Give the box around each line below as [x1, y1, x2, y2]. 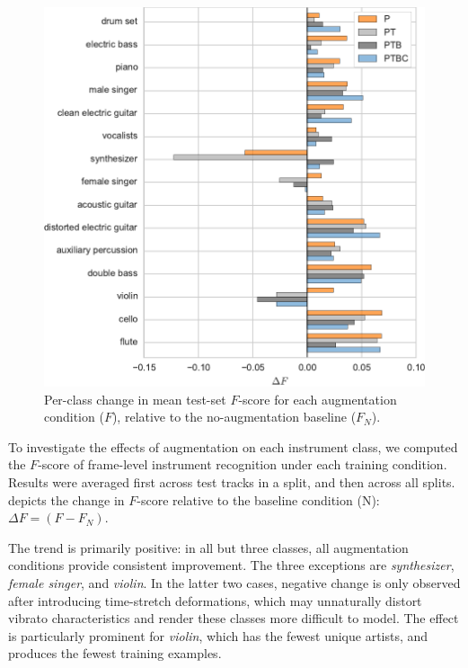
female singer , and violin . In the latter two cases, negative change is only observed [8, 573, 461, 592]
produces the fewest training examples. [8, 644, 222, 663]
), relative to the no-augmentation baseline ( [111, 407, 357, 426]
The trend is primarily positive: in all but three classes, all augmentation [8, 538, 409, 557]
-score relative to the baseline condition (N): [137, 490, 380, 509]
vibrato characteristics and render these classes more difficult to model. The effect [8, 609, 459, 628]
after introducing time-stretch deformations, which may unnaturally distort [8, 591, 422, 610]
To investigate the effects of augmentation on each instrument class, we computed [8, 437, 458, 456]
